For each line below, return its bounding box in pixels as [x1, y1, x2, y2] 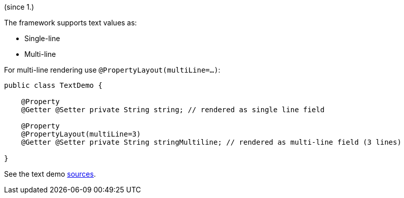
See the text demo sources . [4, 170, 96, 178]
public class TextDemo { [4, 81, 102, 89]
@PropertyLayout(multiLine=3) [21, 130, 141, 138]
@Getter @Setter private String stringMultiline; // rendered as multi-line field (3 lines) [21, 138, 401, 146]
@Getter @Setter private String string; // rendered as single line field [21, 106, 325, 114]
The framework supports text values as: [4, 18, 137, 27]
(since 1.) [4, 3, 34, 11]
